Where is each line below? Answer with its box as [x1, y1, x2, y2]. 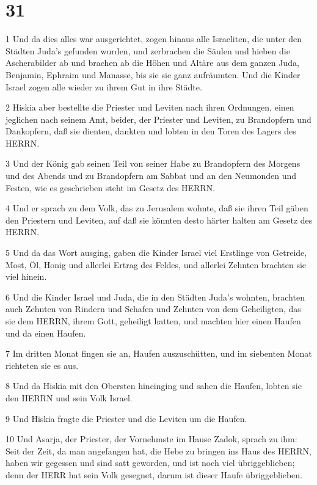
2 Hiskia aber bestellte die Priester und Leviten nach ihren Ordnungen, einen [5, 101, 294, 114]
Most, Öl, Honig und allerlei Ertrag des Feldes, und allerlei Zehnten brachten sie [5, 258, 307, 271]
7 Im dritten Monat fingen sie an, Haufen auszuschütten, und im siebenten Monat [5, 347, 312, 360]
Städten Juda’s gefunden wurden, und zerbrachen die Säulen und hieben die [5, 44, 290, 57]
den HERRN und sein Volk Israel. [5, 391, 133, 404]
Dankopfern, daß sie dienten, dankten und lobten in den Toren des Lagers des [5, 125, 296, 137]
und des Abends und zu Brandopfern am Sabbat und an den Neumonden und [5, 169, 297, 182]
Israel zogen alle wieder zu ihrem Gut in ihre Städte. [5, 80, 202, 93]
